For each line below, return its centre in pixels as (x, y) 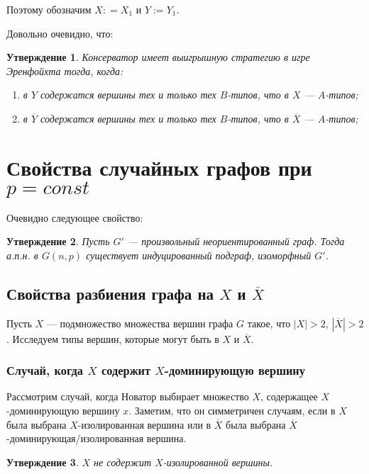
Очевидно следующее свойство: (75, 217)
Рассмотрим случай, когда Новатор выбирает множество (128, 396)
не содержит (123, 462)
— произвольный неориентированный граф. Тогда (236, 241)
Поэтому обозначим (49, 9)
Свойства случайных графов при (159, 167)
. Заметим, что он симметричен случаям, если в (232, 411)
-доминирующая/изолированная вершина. (97, 438)
